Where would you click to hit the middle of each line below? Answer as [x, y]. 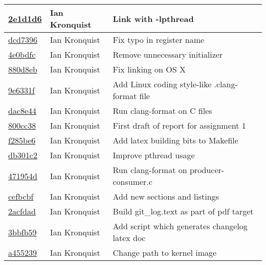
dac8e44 [23, 111]
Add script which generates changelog [180, 226]
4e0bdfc [22, 54]
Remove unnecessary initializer [168, 54]
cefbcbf [21, 196]
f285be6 [22, 140]
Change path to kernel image [165, 252]
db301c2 [23, 155]
